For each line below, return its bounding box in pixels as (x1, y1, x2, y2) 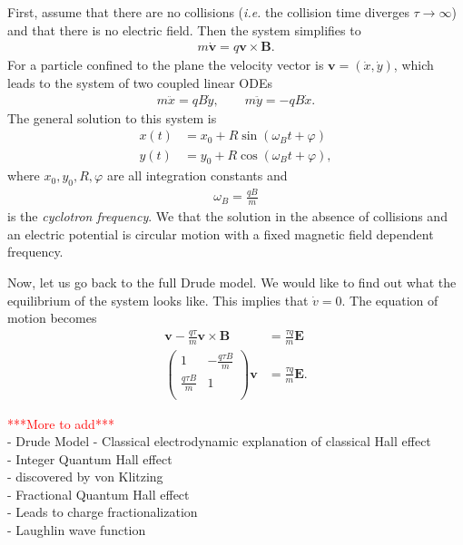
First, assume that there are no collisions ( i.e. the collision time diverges (7, 3, 409, 21)
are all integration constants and (106, 166, 288, 185)
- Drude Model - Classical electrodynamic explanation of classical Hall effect (7, 432, 431, 451)
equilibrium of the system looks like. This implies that (7, 290, 309, 309)
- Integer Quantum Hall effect (7, 449, 172, 468)
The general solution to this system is (7, 108, 217, 127)
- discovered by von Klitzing (7, 467, 163, 486)
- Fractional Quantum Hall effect (7, 484, 190, 503)
